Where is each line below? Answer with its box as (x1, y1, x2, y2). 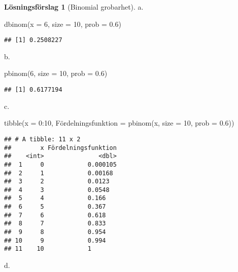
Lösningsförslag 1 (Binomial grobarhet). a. (4, 2, 144, 12)
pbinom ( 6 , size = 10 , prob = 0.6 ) (4, 68, 108, 79)
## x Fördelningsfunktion (4, 144, 117, 151)
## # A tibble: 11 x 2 (4, 135, 81, 143)
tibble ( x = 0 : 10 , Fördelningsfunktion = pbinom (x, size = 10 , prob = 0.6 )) (4, 118, 234, 128)
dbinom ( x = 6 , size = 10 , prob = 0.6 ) (4, 18, 121, 29)
